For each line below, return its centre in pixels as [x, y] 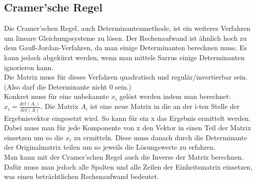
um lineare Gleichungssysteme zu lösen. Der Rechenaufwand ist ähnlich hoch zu [126, 38]
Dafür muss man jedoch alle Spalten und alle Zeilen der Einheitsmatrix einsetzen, [128, 166]
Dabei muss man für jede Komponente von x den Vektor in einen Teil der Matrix [128, 128]
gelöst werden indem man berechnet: [175, 96]
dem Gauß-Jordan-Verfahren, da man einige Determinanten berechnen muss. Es [126, 47]
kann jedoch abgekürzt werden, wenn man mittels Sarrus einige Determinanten [124, 57]
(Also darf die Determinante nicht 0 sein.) [68, 86]
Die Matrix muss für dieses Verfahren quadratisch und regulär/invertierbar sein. [126, 77]
